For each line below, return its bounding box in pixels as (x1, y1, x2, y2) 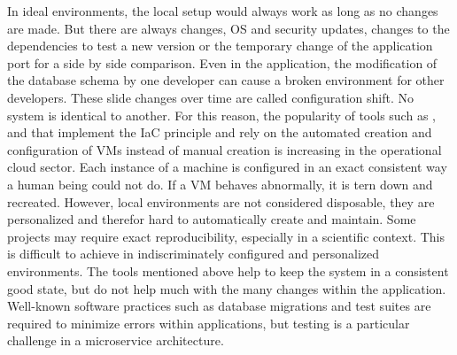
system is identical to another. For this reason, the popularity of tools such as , (7, 105, 436, 124)
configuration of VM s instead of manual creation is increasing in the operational (7, 140, 442, 158)
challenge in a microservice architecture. (7, 331, 224, 350)
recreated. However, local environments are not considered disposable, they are (7, 192, 435, 211)
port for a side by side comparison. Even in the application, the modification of (7, 53, 438, 72)
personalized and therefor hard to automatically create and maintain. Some (7, 210, 416, 228)
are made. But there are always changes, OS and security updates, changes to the (7, 19, 450, 37)
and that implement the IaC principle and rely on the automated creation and (7, 123, 432, 142)
